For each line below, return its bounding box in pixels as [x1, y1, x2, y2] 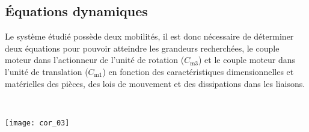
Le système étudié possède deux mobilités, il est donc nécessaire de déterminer [5, 30, 294, 43]
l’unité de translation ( [5, 65, 88, 77]
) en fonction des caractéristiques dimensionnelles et [102, 65, 294, 77]
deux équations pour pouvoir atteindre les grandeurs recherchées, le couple [5, 41, 280, 54]
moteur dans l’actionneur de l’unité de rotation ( [5, 53, 185, 66]
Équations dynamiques [5, 2, 148, 20]
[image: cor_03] [5, 118, 70, 127]
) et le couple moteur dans [198, 53, 296, 66]
